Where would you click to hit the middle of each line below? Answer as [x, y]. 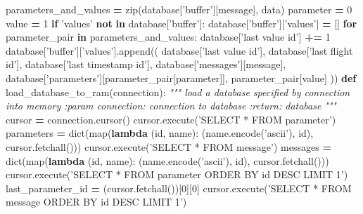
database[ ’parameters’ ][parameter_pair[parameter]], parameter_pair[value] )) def [181, 78]
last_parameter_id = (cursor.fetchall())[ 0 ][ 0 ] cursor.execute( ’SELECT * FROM [179, 188]
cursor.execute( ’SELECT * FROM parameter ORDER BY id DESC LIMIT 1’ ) [177, 174]
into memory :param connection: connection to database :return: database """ [171, 106]
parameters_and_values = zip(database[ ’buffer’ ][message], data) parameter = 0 [179, 9]
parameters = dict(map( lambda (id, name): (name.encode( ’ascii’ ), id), [160, 133]
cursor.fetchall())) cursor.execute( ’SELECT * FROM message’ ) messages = [168, 146]
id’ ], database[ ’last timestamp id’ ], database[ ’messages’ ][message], [146, 64]
